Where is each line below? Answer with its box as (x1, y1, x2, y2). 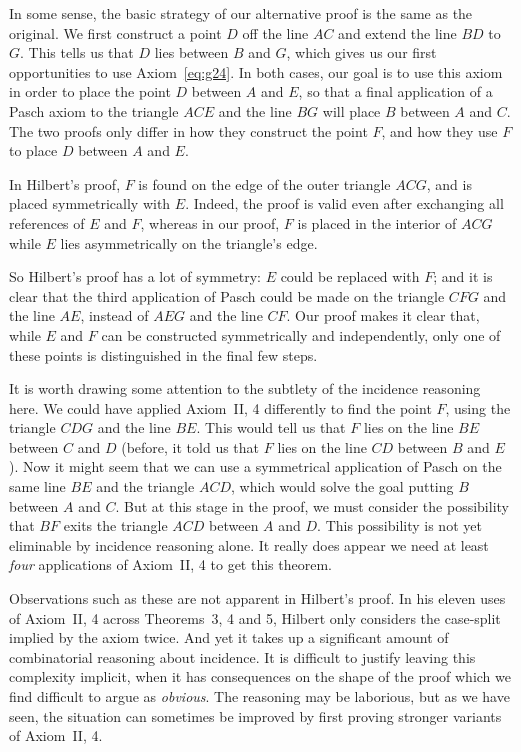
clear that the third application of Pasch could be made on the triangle (9, 285, 445, 306)
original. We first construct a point (9, 22, 222, 43)
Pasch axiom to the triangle (9, 100, 179, 121)
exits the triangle (63, 515, 168, 536)
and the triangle (96, 476, 195, 497)
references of (9, 212, 85, 233)
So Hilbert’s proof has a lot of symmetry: (9, 266, 261, 287)
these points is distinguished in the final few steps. (9, 344, 318, 365)
